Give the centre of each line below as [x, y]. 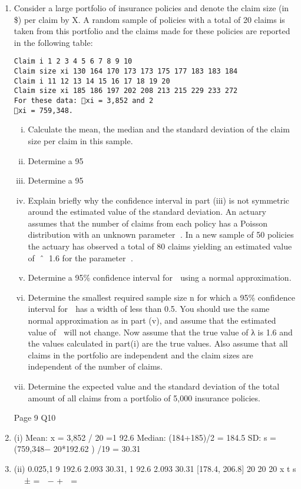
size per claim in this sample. [80, 140]
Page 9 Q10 [35, 418]
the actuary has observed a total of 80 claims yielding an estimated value [160, 246]
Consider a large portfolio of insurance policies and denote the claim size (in [151, 8]
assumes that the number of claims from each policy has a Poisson [148, 223]
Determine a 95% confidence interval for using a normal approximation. [160, 277]
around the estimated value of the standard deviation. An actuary [147, 212]
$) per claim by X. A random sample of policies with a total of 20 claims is [149, 19]
